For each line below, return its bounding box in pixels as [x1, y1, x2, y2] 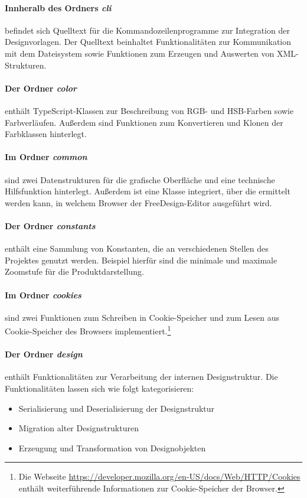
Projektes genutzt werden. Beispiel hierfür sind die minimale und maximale [5, 253, 277, 266]
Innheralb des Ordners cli [5, 1, 112, 14]
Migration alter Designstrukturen [18, 422, 139, 434]
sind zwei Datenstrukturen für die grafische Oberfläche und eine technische [5, 173, 275, 185]
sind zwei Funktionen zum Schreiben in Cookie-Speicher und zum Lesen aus [5, 311, 280, 323]
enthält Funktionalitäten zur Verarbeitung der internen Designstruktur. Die [5, 370, 278, 383]
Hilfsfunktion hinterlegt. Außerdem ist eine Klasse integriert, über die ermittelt [5, 185, 290, 197]
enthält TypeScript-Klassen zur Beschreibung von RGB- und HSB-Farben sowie [5, 104, 294, 116]
